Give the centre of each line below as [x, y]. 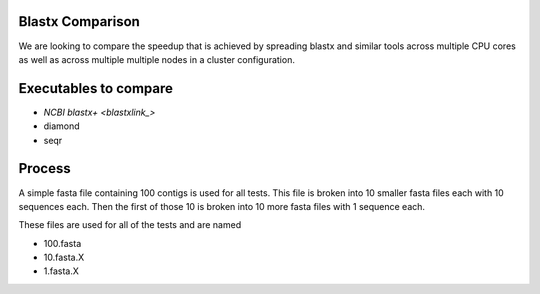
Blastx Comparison [79, 21]
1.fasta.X [61, 271]
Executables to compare [96, 88]
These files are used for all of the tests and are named [130, 225]
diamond [61, 126]
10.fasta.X [64, 257]
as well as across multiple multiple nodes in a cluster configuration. [156, 59]
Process [44, 168]
